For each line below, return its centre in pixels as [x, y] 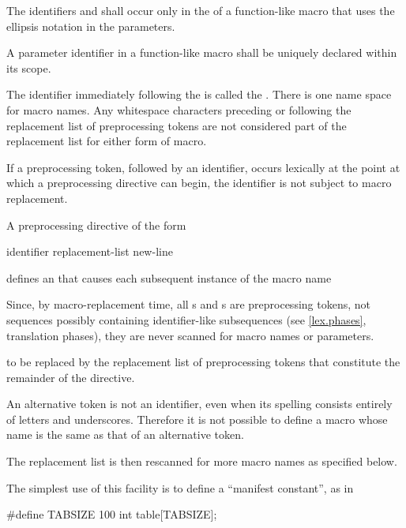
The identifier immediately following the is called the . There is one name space [199, 94]
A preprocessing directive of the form [96, 225]
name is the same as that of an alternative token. [125, 434]
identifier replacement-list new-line [90, 251]
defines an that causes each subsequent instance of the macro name [169, 277]
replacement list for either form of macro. [107, 141]
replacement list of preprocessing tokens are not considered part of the [177, 125]
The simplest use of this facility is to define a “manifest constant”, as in [180, 487]
